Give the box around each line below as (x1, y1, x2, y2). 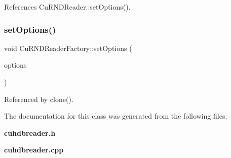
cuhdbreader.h (4, 127, 56, 138)
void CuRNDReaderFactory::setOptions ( (4, 42, 132, 53)
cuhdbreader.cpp (4, 144, 64, 155)
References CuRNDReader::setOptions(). (4, 2, 131, 12)
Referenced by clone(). (4, 93, 73, 104)
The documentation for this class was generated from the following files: (4, 111, 227, 121)
